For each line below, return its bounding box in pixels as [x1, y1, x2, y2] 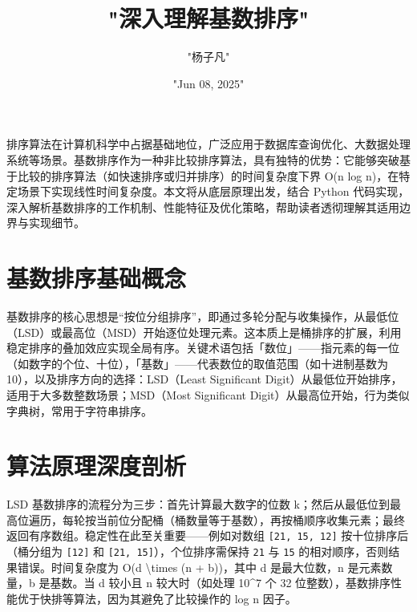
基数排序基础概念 [6, 261, 187, 294]
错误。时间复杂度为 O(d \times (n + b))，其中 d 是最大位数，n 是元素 [17, 558, 382, 575]
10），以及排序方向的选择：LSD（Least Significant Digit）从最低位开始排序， [6, 371, 403, 387]
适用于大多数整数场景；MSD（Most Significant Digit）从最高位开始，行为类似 [6, 386, 410, 403]
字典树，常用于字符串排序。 [6, 402, 152, 419]
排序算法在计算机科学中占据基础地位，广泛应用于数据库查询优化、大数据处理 [6, 136, 411, 152]
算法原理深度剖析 [6, 449, 187, 482]
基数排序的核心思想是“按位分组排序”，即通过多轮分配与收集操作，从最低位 [6, 308, 399, 324]
